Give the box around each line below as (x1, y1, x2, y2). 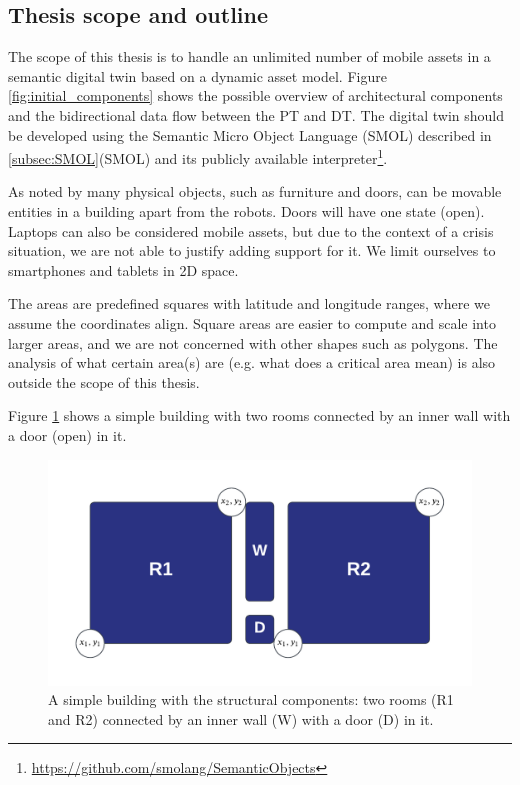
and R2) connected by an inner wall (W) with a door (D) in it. (48, 708, 434, 729)
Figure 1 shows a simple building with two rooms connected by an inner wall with (8, 405, 511, 426)
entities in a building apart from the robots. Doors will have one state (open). (8, 201, 485, 222)
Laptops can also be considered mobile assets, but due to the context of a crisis (8, 220, 494, 241)
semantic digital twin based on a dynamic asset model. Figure (8, 65, 387, 86)
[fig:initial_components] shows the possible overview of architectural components (8, 85, 503, 106)
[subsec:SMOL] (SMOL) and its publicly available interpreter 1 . (8, 145, 388, 168)
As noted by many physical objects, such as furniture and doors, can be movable (8, 181, 502, 202)
